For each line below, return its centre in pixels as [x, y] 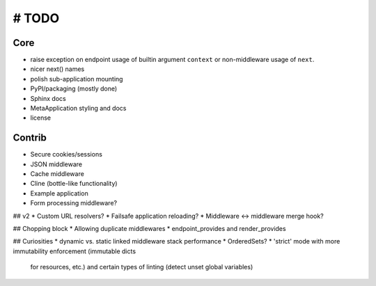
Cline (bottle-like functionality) [74, 184]
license [41, 118]
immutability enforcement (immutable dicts [74, 251]
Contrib [30, 138]
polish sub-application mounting [77, 79]
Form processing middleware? [74, 203]
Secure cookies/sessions [66, 154]
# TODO [36, 18]
